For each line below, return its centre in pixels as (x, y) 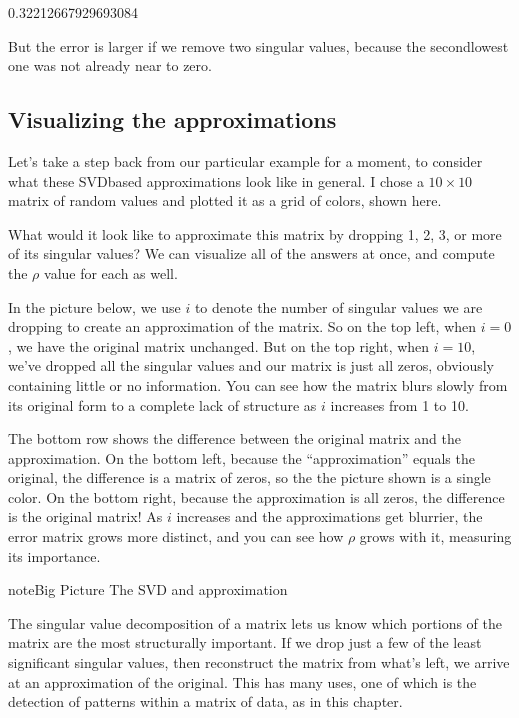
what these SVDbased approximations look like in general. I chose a (216, 180)
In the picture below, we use (94, 306)
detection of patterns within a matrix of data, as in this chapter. (205, 701)
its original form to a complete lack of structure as (162, 404)
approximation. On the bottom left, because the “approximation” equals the (241, 457)
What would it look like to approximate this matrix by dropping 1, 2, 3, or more (255, 233)
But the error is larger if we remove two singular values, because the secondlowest (258, 45)
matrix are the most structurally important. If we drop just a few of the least (245, 642)
